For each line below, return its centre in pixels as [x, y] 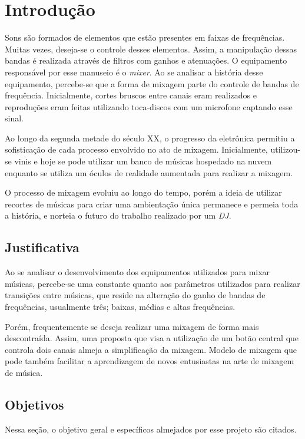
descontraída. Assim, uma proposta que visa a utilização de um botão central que [152, 338]
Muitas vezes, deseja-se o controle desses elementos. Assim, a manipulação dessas [151, 49]
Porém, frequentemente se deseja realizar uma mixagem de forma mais [132, 326]
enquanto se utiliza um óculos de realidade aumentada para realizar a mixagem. [149, 172]
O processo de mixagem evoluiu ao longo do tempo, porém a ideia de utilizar [143, 192]
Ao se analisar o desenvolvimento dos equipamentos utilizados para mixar [137, 272]
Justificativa [42, 247]
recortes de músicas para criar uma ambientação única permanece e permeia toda [152, 204]
